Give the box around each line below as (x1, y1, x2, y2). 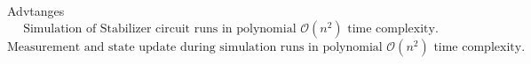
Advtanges (7, 2, 65, 19)
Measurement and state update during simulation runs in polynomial (7, 40, 383, 53)
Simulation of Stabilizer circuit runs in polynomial (23, 22, 297, 35)
